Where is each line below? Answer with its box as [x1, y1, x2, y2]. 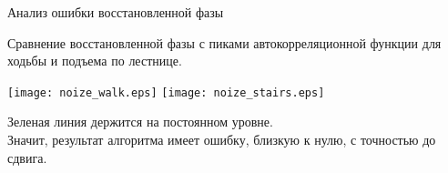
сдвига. [7, 148, 47, 167]
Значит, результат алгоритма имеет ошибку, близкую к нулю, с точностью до [7, 130, 436, 149]
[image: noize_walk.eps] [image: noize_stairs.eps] [7, 86, 325, 99]
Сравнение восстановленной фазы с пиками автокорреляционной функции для [7, 33, 442, 52]
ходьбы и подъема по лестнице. [7, 51, 182, 70]
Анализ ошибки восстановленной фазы [7, 3, 224, 21]
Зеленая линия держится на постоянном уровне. [7, 112, 273, 131]
